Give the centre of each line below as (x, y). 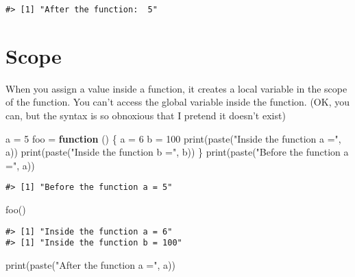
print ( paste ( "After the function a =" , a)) (90, 264)
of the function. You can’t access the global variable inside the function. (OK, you (177, 102)
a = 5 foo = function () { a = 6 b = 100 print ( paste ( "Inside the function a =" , (173, 138)
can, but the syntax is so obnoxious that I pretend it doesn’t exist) (146, 115)
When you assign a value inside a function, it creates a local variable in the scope (176, 88)
